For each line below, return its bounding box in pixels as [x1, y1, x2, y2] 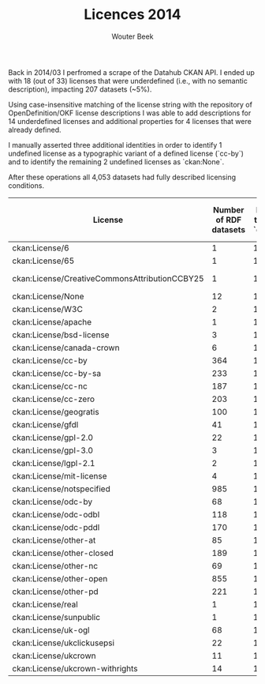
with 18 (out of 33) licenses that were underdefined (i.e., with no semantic [8, 76, 248, 85]
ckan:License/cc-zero [12, 393, 95, 404]
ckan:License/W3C [12, 303, 83, 314]
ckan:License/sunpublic [12, 611, 101, 622]
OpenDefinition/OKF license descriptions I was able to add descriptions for [8, 108, 252, 118]
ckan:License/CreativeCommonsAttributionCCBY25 [12, 272, 204, 284]
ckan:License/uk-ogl [12, 624, 90, 635]
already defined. [8, 125, 62, 134]
